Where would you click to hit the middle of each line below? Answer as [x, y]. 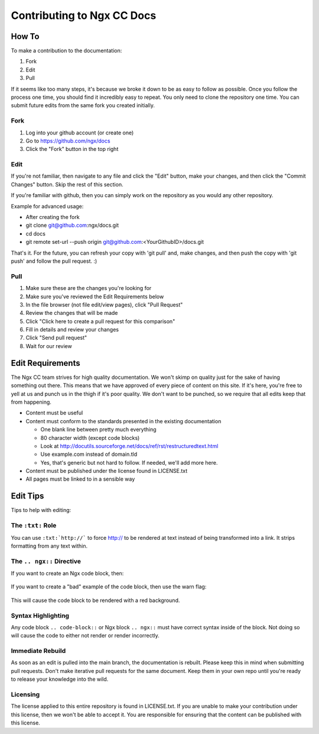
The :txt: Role [34, 526]
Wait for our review [49, 346]
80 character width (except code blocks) [90, 437]
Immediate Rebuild [38, 651]
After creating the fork [53, 217]
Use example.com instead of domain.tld [89, 454]
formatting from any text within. [49, 546]
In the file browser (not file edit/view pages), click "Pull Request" [104, 304]
